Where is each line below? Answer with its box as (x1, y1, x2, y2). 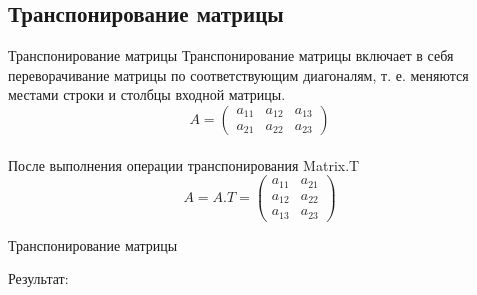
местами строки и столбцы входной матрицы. (8, 84, 286, 105)
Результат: (8, 268, 69, 289)
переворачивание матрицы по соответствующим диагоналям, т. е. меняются (8, 64, 469, 85)
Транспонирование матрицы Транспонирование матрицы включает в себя (8, 45, 454, 66)
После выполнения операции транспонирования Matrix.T (8, 154, 360, 175)
